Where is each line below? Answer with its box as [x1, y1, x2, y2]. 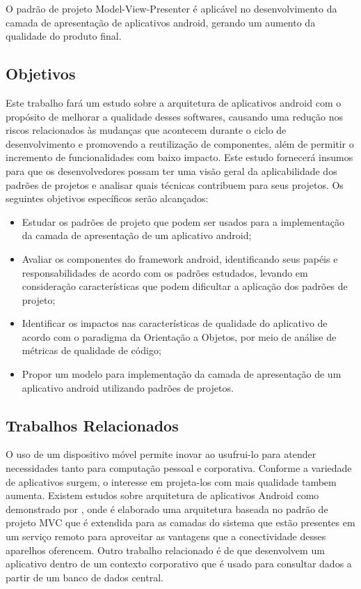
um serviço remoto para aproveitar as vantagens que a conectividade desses [6, 529, 326, 544]
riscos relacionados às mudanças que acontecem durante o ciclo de [6, 123, 287, 137]
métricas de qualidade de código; [22, 343, 161, 358]
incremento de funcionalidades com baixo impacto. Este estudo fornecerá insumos [6, 150, 353, 165]
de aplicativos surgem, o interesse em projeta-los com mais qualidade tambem [6, 474, 337, 489]
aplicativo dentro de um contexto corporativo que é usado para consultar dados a [6, 556, 352, 571]
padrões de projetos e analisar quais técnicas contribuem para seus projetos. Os [6, 177, 344, 192]
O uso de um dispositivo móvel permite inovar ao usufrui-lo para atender [6, 447, 316, 461]
